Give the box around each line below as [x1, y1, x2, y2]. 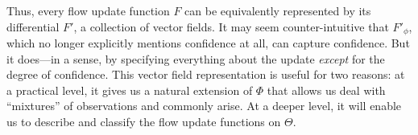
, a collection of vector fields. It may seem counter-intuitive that [73, 18, 389, 35]
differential [6, 18, 60, 35]
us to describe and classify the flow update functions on [6, 113, 281, 130]
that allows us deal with [267, 81, 386, 98]
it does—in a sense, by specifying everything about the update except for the [6, 50, 385, 67]
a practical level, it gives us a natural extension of [6, 81, 253, 98]
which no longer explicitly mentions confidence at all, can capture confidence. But [6, 35, 410, 51]
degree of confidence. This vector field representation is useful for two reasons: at [6, 66, 405, 83]
